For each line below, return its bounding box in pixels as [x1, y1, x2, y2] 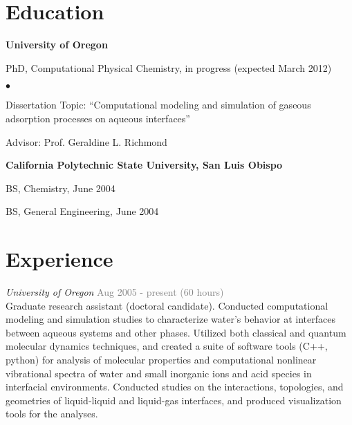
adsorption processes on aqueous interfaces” [6, 111, 190, 125]
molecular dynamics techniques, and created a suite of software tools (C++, [6, 339, 328, 353]
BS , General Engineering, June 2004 [6, 204, 159, 218]
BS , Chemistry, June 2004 [6, 180, 115, 195]
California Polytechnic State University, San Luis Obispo [6, 158, 283, 172]
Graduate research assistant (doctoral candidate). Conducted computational [6, 298, 328, 312]
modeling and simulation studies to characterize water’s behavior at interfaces [6, 312, 335, 326]
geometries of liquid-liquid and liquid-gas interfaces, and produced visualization [6, 393, 342, 407]
